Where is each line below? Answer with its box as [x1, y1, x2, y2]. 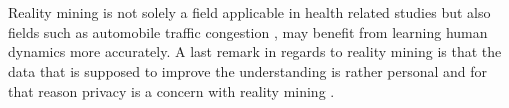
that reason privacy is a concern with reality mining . [8, 80, 335, 101]
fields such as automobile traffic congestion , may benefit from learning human [8, 21, 488, 42]
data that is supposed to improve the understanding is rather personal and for [8, 60, 488, 81]
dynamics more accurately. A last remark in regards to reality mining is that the [8, 41, 502, 62]
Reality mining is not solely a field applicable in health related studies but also [8, 2, 491, 23]
